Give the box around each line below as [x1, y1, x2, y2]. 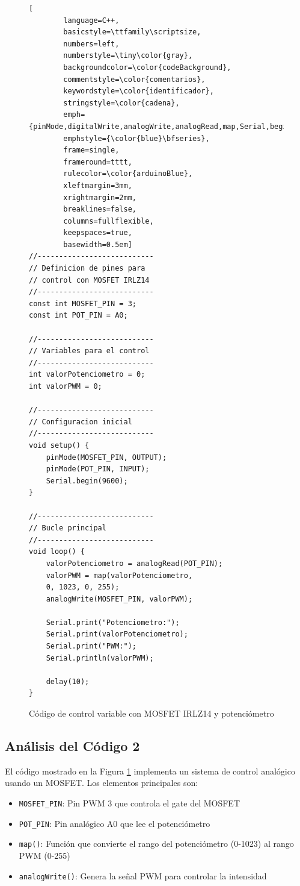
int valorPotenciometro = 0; [29, 370, 145, 379]
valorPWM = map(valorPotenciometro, [46, 571, 193, 580]
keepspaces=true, [63, 228, 132, 237]
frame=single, [63, 146, 120, 155]
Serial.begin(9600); [46, 476, 128, 485]
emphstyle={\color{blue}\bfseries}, [63, 134, 210, 143]
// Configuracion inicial [29, 417, 132, 426]
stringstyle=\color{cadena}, [63, 98, 180, 107]
